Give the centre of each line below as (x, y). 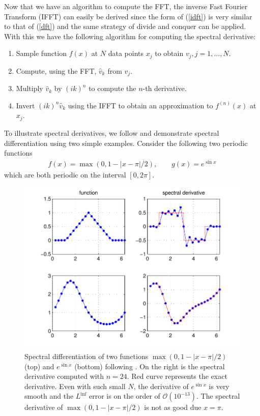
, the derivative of (161, 386)
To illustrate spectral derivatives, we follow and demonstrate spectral (112, 132)
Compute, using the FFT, (56, 70)
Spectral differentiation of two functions (86, 356)
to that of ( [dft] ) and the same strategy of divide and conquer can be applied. (125, 26)
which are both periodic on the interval (65, 174)
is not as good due (173, 407)
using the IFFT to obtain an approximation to (140, 105)
